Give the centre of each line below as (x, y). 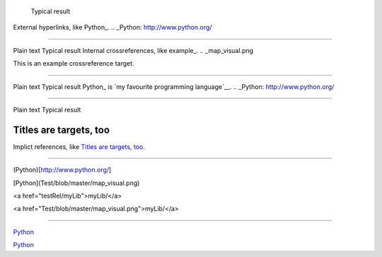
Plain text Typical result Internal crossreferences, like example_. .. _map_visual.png (133, 50)
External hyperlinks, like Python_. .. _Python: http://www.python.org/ (112, 28)
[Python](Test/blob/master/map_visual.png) (76, 183)
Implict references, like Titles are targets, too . (79, 147)
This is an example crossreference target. (74, 64)
